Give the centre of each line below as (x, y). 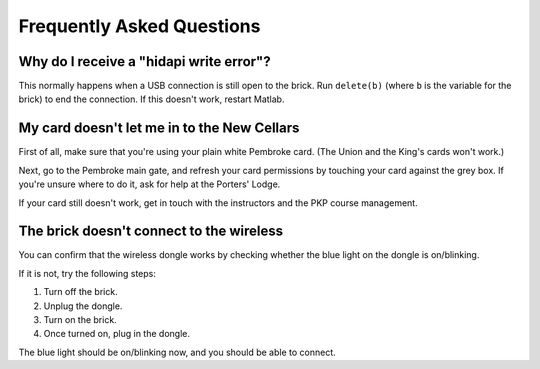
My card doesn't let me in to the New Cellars (159, 128)
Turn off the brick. (81, 292)
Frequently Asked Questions (139, 26)
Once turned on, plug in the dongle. (116, 334)
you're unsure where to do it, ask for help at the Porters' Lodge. (149, 184)
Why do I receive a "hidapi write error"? (144, 61)
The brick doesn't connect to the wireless (151, 231)
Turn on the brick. (80, 319)
